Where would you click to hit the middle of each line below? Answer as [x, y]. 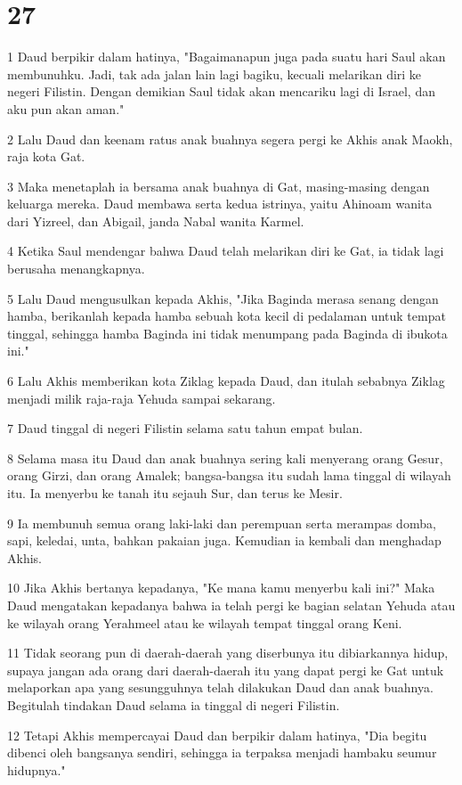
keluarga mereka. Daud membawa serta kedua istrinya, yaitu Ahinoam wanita [220, 204]
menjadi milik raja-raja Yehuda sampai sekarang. [142, 398]
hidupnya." [36, 769]
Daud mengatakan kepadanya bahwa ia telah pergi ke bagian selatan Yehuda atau [231, 605]
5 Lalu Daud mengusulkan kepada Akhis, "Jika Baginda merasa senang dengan [223, 298]
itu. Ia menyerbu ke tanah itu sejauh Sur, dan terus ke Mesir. [175, 493]
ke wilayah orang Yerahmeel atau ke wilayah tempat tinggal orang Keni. [205, 622]
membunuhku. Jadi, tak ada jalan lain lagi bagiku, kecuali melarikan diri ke [215, 74]
